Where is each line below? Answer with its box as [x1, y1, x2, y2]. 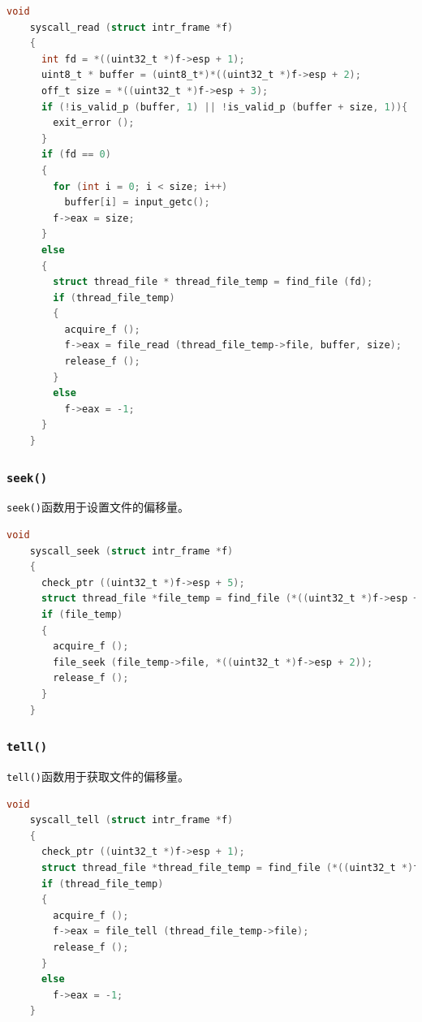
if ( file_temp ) [41, 609, 123, 621]
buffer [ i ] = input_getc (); [64, 196, 210, 209]
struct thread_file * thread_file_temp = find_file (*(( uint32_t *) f [41, 862, 420, 873]
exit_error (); [53, 117, 135, 129]
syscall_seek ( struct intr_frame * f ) [29, 545, 234, 557]
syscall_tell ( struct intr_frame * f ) [29, 814, 234, 826]
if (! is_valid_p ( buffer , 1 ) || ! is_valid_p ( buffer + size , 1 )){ [41, 101, 408, 113]
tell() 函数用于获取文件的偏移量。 [6, 767, 189, 784]
